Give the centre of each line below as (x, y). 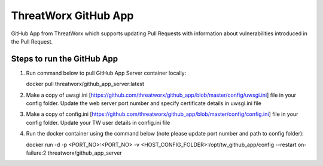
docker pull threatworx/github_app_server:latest (85, 84)
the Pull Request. (32, 41)
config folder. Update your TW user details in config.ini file (98, 122)
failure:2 (36, 153)
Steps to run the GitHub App (65, 59)
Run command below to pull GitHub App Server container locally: (106, 73)
